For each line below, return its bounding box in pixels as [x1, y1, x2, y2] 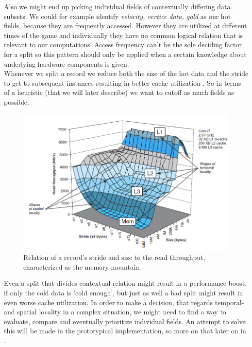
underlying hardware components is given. [4, 58, 129, 69]
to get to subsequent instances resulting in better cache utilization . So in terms [4, 77, 241, 88]
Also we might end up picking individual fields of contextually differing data [4, 1, 231, 11]
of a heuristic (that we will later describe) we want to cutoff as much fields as [4, 87, 234, 97]
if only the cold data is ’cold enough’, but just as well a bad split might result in [4, 287, 243, 297]
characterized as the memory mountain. [23, 261, 141, 272]
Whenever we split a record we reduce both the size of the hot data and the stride [4, 68, 249, 78]
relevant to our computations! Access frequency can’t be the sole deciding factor [4, 39, 242, 50]
